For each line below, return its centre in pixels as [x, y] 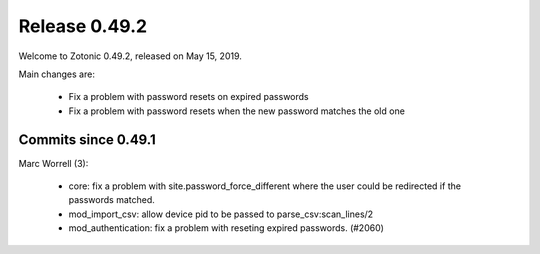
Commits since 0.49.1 [87, 139]
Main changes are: [56, 74]
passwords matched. [111, 200]
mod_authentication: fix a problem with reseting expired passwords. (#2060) [226, 228]
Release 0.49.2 [83, 26]
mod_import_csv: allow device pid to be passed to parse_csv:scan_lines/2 [221, 214]
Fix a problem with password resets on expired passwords [188, 97]
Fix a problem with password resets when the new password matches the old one [236, 111]
